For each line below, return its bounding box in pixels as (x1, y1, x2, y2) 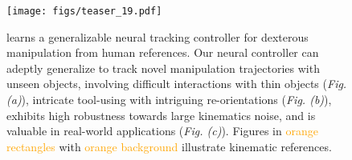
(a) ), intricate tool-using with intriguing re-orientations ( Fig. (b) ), (6, 91, 332, 108)
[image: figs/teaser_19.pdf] (6, 6, 162, 17)
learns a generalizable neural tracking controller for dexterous (6, 28, 309, 45)
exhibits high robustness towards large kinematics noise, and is (6, 106, 316, 123)
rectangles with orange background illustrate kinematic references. (6, 138, 332, 154)
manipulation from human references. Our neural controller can (6, 44, 319, 61)
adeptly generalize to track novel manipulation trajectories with (6, 59, 320, 76)
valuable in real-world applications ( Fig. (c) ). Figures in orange (6, 122, 318, 139)
